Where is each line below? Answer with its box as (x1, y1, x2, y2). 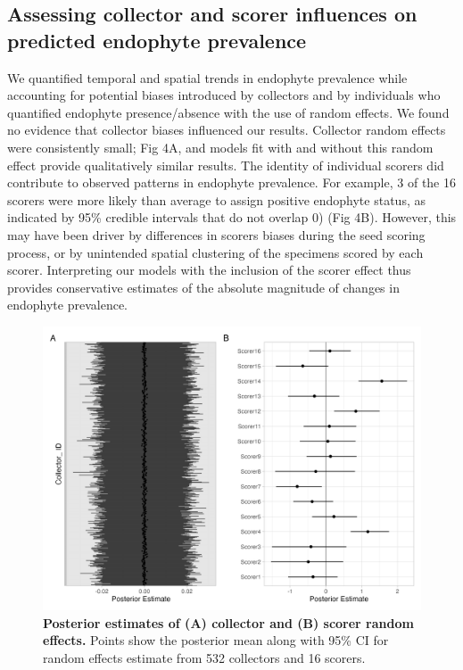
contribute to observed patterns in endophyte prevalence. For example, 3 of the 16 (7, 173, 456, 192)
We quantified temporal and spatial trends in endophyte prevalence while (7, 68, 408, 87)
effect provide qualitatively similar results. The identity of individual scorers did (7, 155, 444, 174)
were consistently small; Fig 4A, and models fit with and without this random (7, 137, 434, 156)
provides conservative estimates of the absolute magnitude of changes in (7, 277, 400, 296)
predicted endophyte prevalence (7, 26, 307, 54)
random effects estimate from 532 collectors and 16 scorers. (43, 648, 366, 666)
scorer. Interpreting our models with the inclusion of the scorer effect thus (7, 261, 411, 279)
